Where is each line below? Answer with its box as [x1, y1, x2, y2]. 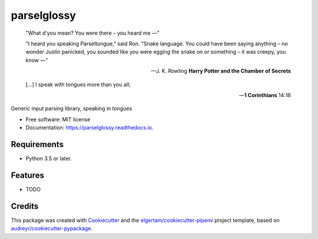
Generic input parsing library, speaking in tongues [11, 105, 132, 112]
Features [11, 170, 44, 180]
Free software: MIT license [25, 115, 91, 123]
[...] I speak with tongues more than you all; [25, 81, 131, 88]
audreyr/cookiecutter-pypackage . [11, 225, 93, 232]
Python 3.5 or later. [25, 155, 72, 162]
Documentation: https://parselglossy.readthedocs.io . [25, 124, 154, 131]
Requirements [11, 139, 64, 150]
